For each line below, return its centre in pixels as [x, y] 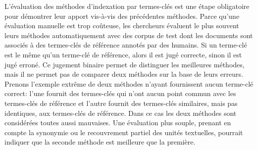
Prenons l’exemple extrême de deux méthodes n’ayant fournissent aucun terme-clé [129, 83]
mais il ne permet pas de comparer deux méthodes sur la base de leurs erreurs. [124, 74]
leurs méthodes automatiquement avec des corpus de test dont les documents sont [129, 35]
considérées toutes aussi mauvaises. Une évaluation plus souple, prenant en [118, 123]
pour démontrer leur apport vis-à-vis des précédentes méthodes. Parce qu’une [122, 16]
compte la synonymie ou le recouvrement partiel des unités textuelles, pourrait [124, 132]
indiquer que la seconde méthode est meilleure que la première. [100, 142]
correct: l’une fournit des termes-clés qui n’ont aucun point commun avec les [120, 93]
